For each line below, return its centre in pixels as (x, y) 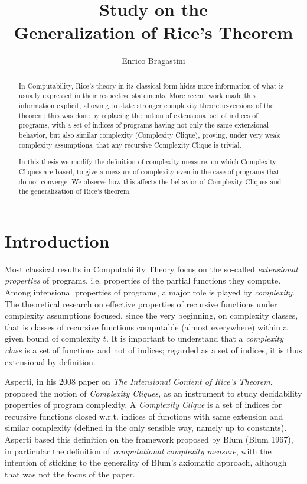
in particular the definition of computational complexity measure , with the (138, 451)
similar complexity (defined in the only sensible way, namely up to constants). (146, 428)
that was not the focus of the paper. (70, 474)
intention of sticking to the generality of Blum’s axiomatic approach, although (146, 462)
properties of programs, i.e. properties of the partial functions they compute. (143, 280)
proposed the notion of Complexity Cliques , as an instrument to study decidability (153, 393)
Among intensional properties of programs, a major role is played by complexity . (150, 292)
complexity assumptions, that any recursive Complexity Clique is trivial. (130, 144)
